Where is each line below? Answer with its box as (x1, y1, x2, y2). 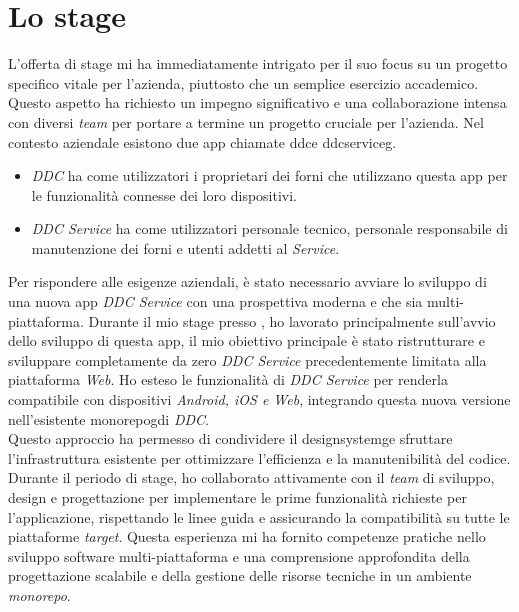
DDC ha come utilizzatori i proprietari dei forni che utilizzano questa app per (31, 165, 508, 186)
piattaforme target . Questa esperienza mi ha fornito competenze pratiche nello (8, 526, 486, 547)
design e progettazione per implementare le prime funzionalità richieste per (8, 487, 467, 507)
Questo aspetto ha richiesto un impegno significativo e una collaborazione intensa (8, 92, 507, 113)
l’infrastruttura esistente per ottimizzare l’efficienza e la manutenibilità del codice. (8, 447, 511, 468)
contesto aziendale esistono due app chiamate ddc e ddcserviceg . (8, 131, 397, 152)
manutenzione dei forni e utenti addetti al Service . (31, 237, 340, 258)
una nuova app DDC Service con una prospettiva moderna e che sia (8, 291, 423, 312)
